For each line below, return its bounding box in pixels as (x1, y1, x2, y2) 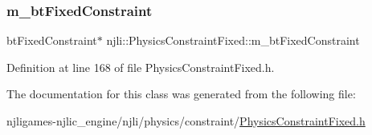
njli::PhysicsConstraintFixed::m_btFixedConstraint (106, 32, 360, 49)
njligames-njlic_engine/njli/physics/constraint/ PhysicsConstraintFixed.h (6, 113, 366, 129)
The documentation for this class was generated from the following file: (6, 85, 356, 102)
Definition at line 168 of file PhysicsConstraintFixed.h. (6, 58, 275, 75)
